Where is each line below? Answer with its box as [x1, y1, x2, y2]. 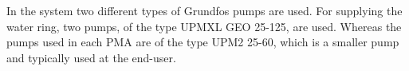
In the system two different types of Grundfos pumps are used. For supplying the [6, 2, 403, 18]
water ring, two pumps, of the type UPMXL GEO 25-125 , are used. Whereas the [6, 18, 402, 34]
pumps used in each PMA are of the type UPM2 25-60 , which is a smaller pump [6, 34, 399, 50]
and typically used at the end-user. [6, 49, 176, 65]
